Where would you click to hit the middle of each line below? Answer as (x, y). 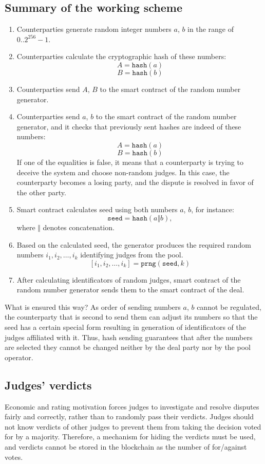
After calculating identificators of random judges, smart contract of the (129, 279)
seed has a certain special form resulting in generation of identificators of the (125, 327)
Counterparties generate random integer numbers (94, 29)
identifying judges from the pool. (132, 255)
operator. (19, 357)
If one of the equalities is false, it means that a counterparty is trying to (130, 162)
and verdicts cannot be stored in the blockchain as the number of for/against (126, 447)
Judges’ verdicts (48, 385)
